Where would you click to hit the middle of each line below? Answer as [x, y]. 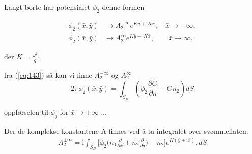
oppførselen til [26, 112]
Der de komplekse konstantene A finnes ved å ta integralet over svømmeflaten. [126, 130]
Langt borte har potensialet [47, 7]
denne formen [123, 7]
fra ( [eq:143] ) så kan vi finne [48, 75]
